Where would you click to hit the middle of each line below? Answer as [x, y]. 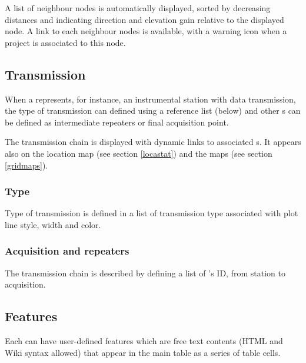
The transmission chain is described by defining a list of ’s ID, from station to [145, 273]
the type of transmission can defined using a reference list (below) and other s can [153, 110]
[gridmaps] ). [26, 165]
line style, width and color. [53, 224]
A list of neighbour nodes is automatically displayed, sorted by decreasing [138, 8]
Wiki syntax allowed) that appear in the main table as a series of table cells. [143, 352]
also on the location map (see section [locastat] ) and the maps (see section [139, 153]
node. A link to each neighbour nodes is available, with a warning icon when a [146, 31]
